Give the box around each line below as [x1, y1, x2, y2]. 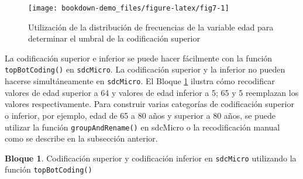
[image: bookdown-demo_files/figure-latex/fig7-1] [28, 4, 229, 12]
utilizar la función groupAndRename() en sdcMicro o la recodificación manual [5, 121, 280, 133]
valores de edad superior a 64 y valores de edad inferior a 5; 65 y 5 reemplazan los [5, 86, 299, 98]
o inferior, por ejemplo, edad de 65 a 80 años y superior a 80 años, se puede [5, 109, 276, 121]
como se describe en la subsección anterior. [5, 132, 158, 144]
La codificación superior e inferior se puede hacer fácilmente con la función [5, 51, 273, 64]
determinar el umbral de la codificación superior [28, 32, 200, 44]
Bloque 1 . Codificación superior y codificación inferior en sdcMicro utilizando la [5, 152, 297, 164]
